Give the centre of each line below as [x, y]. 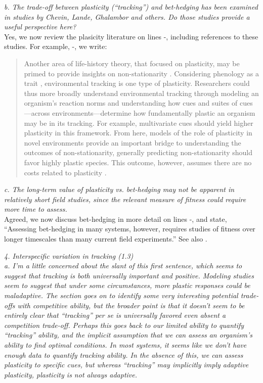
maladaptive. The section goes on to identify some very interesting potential [121, 295]
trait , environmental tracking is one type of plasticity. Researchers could [137, 83]
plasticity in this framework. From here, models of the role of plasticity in [138, 133]
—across [37, 112]
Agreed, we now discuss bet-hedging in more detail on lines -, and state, [116, 219]
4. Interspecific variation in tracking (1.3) [69, 255]
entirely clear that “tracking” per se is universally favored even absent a [115, 315]
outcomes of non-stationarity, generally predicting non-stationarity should [138, 152]
